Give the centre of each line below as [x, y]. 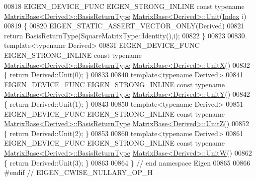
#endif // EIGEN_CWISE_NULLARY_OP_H [78, 172]
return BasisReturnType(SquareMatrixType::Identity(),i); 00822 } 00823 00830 [125, 35]
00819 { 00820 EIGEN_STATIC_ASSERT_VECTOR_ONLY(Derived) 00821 [124, 26]
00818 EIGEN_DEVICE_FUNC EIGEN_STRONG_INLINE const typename [124, 6]
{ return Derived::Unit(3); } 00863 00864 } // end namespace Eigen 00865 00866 [127, 162]
